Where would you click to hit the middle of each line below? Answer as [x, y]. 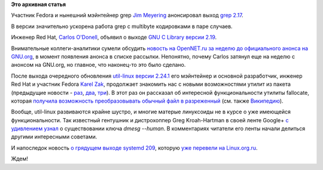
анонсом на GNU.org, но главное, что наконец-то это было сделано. [98, 65]
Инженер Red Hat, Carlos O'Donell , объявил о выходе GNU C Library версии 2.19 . [114, 37]
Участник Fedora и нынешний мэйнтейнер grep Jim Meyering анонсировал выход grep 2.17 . [127, 16]
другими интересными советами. [54, 137]
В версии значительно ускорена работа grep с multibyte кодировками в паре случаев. [122, 26]
